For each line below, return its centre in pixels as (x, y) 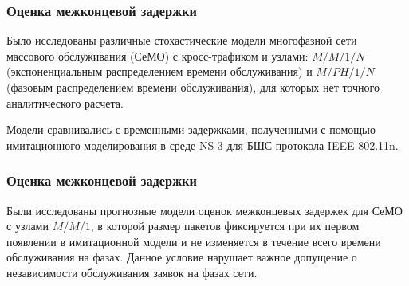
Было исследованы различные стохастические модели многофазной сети (182, 40)
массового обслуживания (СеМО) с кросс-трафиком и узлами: (157, 55)
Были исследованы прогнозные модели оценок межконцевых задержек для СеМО (204, 210)
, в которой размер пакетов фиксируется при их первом (225, 226)
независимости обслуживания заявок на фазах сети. (132, 272)
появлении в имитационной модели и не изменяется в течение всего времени (194, 241)
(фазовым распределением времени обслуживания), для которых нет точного (193, 87)
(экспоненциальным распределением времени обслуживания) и (159, 71)
